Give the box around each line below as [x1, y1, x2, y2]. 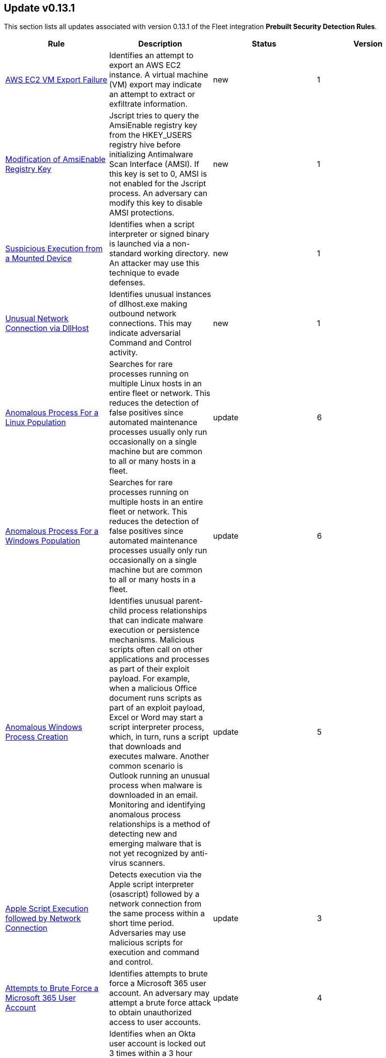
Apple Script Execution [5, 904, 89, 914]
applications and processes [109, 654, 210, 664]
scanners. [129, 858, 165, 868]
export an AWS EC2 [109, 60, 181, 70]
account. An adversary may [109, 988, 210, 998]
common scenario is [109, 761, 183, 771]
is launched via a [109, 239, 170, 249]
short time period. [109, 918, 174, 928]
